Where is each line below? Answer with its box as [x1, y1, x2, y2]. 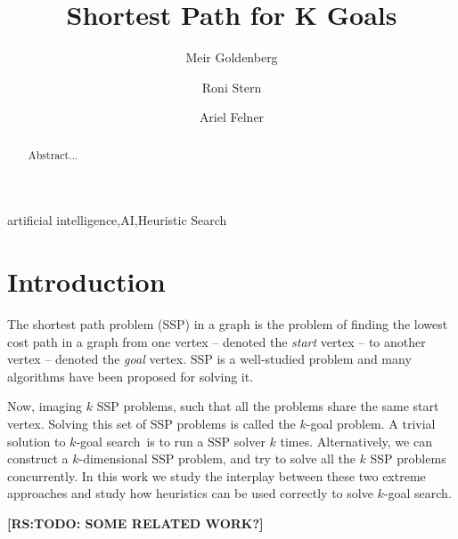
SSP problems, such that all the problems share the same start [96, 397, 439, 415]
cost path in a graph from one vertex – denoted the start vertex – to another [7, 332, 426, 350]
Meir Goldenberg [185, 48, 278, 67]
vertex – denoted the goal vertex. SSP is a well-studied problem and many [7, 350, 412, 368]
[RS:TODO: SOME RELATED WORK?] [7, 514, 264, 533]
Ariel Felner [199, 108, 265, 126]
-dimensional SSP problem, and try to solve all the [78, 449, 356, 468]
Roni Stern [201, 77, 262, 96]
